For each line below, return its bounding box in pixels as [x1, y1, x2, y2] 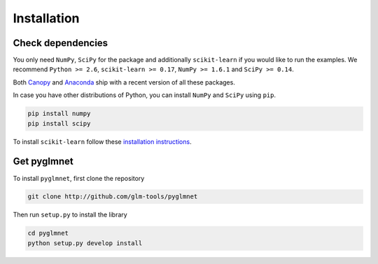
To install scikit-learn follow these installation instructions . [13, 137, 192, 146]
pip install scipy [27, 119, 91, 127]
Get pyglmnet [13, 156, 73, 168]
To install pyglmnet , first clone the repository [13, 174, 145, 182]
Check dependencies [13, 37, 108, 49]
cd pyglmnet [27, 229, 69, 237]
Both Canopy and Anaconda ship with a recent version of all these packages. [13, 78, 236, 87]
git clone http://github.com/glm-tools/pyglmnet [27, 193, 198, 200]
